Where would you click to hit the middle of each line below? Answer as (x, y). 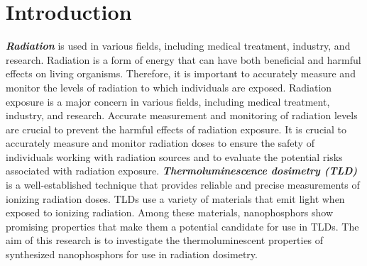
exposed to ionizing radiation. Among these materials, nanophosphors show (170, 212)
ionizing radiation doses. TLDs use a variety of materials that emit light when (175, 198)
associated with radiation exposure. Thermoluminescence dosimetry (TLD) (182, 171)
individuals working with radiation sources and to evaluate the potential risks (174, 156)
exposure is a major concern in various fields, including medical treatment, (168, 101)
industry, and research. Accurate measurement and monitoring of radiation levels (182, 115)
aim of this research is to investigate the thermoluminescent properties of (165, 240)
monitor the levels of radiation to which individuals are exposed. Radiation (169, 87)
